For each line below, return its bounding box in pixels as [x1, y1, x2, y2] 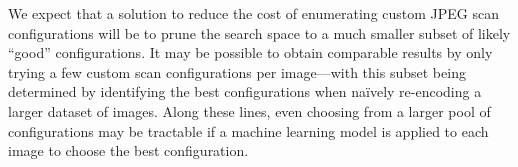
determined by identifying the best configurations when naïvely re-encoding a [8, 81, 482, 102]
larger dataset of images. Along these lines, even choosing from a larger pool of [8, 100, 491, 121]
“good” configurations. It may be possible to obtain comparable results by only [8, 42, 493, 63]
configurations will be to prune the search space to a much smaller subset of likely [8, 22, 511, 43]
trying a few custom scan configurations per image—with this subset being [8, 61, 466, 82]
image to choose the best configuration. [8, 140, 249, 161]
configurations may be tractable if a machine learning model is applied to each [8, 120, 489, 141]
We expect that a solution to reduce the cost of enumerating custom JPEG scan [8, 3, 500, 23]
